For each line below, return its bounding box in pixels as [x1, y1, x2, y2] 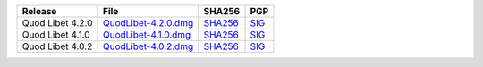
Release [21, 5, 57, 17]
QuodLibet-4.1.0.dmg [103, 29, 191, 40]
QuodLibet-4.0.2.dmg [103, 40, 194, 53]
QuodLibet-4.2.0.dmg [103, 17, 194, 29]
